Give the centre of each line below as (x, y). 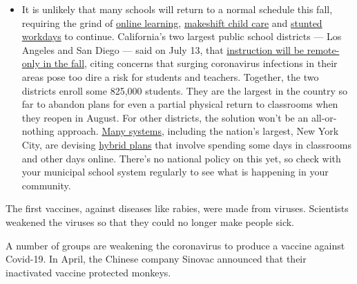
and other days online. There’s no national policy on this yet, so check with (181, 158)
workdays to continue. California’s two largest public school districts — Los (182, 36)
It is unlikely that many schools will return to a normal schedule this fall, (177, 9)
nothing (38, 131)
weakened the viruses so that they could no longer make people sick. (150, 221)
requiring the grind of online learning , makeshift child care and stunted (172, 22)
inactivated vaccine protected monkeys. (88, 272)
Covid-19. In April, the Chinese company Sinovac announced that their (156, 259)
